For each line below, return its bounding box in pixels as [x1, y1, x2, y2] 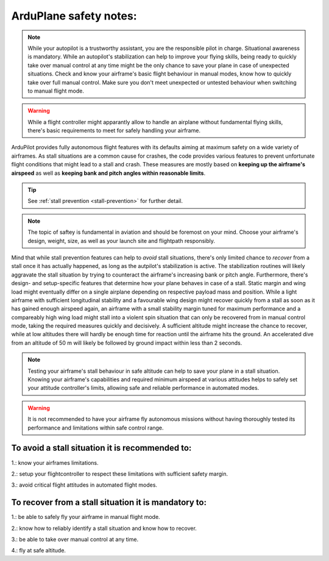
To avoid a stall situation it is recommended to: [11, 443, 192, 453]
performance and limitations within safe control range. [27, 424, 164, 431]
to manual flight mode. [27, 87, 85, 94]
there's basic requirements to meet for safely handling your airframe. [27, 127, 201, 134]
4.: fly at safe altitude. [11, 547, 66, 554]
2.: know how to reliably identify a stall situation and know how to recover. [11, 524, 197, 532]
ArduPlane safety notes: [11, 9, 137, 23]
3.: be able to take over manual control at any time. [11, 535, 139, 543]
